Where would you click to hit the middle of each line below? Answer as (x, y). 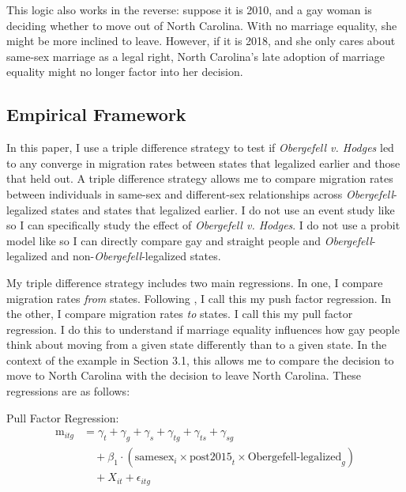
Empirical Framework (96, 114)
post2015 (211, 458)
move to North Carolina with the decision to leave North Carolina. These (184, 375)
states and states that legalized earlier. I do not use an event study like (223, 209)
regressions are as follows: (68, 391)
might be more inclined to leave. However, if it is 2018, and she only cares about (201, 41)
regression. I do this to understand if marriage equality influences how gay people (203, 329)
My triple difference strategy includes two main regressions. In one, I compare (195, 282)
